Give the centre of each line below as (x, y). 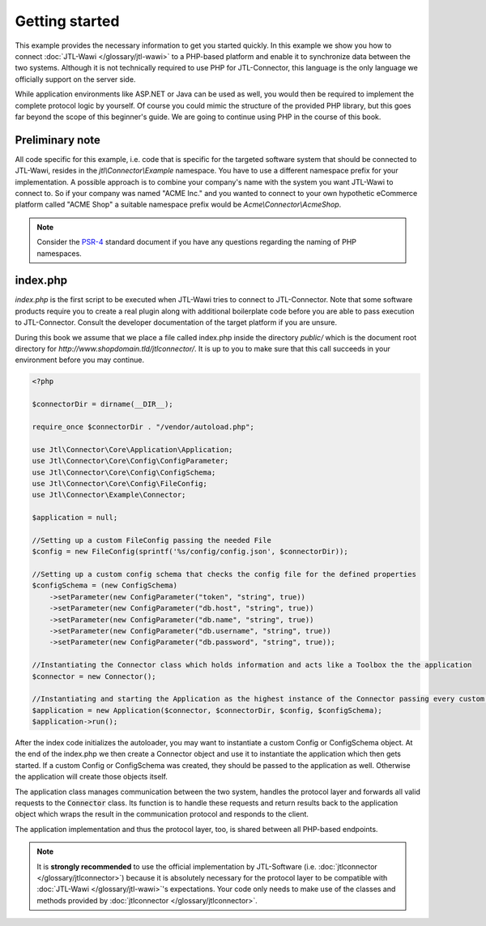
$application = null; (75, 518)
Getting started (67, 21)
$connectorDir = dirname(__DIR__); (102, 404)
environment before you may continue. (80, 360)
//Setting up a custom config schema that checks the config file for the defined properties (224, 574)
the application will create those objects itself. (91, 777)
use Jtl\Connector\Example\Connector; (109, 495)
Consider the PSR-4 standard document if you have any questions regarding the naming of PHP (196, 242)
